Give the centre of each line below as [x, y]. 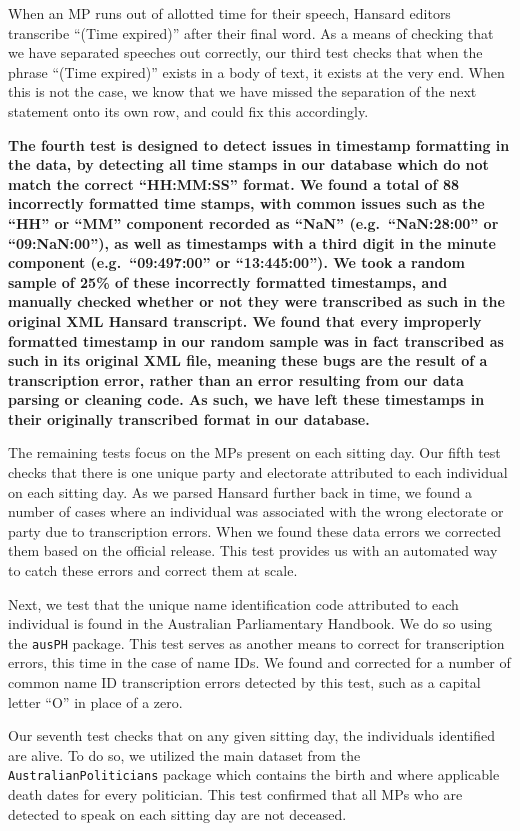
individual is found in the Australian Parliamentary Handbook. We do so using [250, 623]
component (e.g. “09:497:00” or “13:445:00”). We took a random [236, 262]
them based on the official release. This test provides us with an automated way [253, 550]
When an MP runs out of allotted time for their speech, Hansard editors [229, 13]
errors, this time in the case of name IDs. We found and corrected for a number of [259, 662]
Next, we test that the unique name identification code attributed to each [233, 603]
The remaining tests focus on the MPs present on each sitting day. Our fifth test [254, 452]
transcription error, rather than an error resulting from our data [236, 379]
